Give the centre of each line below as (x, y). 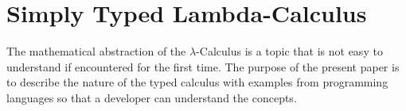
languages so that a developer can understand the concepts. (152, 97)
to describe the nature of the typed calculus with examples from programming (197, 82)
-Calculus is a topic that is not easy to (289, 51)
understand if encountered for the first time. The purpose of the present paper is (203, 66)
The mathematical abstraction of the (96, 51)
